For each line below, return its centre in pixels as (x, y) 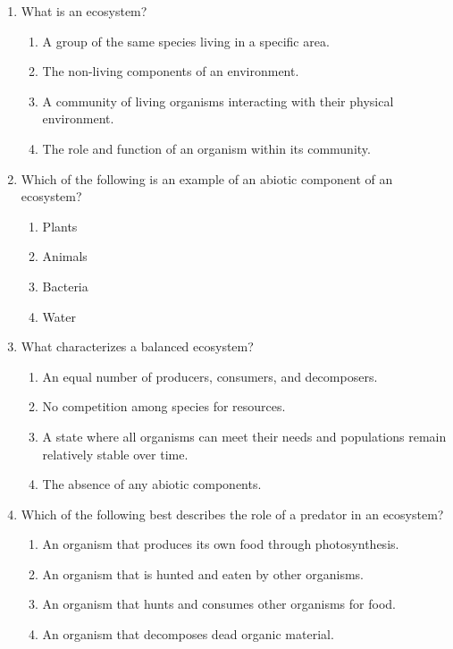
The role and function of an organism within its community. (206, 148)
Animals (65, 256)
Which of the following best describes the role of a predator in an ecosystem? (232, 514)
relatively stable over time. (115, 454)
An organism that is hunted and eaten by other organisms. (203, 573)
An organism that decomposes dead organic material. (188, 634)
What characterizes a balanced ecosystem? (137, 346)
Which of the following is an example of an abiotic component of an (207, 178)
